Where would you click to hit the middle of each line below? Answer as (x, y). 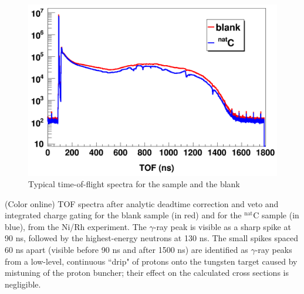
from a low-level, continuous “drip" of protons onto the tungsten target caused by (151, 261)
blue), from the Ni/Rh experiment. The (76, 226)
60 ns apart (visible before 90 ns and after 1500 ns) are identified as (126, 250)
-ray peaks (273, 250)
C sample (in (276, 215)
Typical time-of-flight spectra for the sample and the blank (134, 184)
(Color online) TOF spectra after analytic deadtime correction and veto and (142, 203)
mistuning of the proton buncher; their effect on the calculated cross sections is (147, 273)
